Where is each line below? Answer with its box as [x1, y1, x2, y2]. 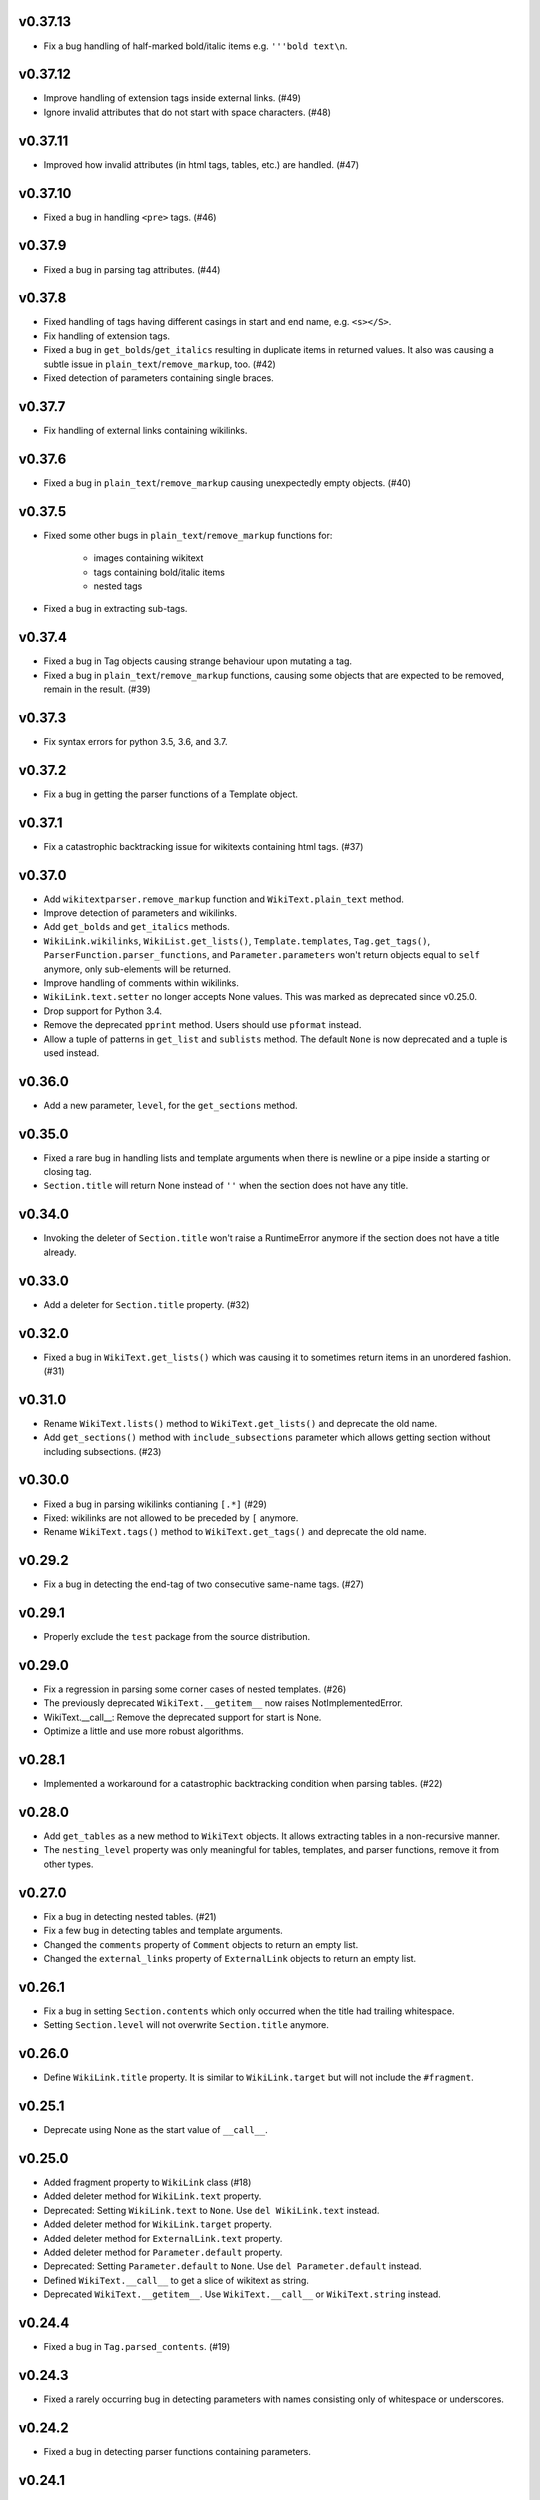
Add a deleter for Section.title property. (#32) [43, 1298, 250, 1310]
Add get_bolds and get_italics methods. [43, 921, 230, 933]
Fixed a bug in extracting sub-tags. [43, 603, 188, 615]
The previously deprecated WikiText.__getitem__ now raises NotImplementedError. [43, 1697, 404, 1709]
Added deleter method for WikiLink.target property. [43, 2218, 272, 2230]
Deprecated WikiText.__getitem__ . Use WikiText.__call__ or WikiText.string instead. [43, 2288, 442, 2300]
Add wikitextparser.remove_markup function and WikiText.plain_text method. [43, 893, 405, 905]
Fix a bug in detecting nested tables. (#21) [43, 1910, 217, 1922]
